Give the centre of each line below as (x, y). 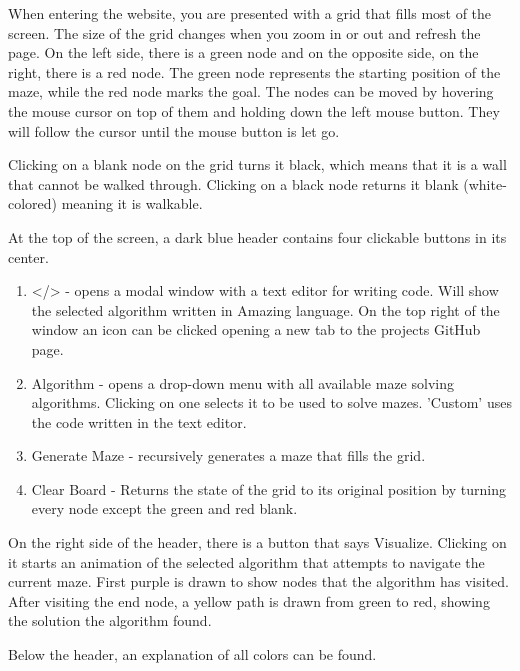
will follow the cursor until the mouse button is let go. (174, 130)
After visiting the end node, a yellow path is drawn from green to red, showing (249, 600)
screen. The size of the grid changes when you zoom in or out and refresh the (244, 32)
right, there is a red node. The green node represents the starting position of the (254, 71)
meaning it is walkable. (132, 203)
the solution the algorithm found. (110, 620)
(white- (485, 183)
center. (28, 256)
